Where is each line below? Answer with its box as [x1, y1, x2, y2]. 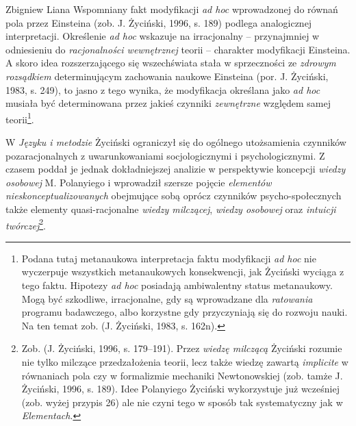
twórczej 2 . [5, 216, 46, 232]
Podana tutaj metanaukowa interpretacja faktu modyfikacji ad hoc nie [21, 251, 316, 265]
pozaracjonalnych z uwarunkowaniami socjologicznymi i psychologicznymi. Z [5, 148, 325, 162]
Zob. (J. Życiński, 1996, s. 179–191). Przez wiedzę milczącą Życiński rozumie [21, 341, 342, 355]
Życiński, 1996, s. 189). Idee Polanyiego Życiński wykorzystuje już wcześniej [21, 381, 340, 396]
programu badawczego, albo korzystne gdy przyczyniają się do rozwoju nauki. [21, 305, 348, 319]
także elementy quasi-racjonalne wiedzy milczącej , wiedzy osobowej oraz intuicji [5, 201, 336, 216]
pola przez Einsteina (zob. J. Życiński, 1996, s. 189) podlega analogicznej [5, 15, 312, 29]
